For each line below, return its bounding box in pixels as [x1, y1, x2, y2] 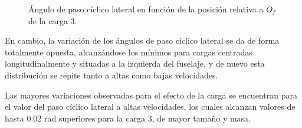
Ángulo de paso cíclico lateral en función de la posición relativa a [28, 3, 264, 15]
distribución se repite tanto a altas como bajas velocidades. [5, 68, 218, 81]
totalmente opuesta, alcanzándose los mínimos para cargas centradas [5, 45, 252, 58]
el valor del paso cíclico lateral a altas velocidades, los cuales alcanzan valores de [5, 100, 296, 113]
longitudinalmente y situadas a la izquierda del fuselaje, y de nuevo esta [5, 57, 265, 70]
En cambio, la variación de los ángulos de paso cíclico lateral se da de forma [5, 34, 280, 47]
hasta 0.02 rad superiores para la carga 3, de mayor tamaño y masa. [5, 111, 251, 124]
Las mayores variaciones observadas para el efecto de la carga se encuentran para [5, 88, 297, 101]
